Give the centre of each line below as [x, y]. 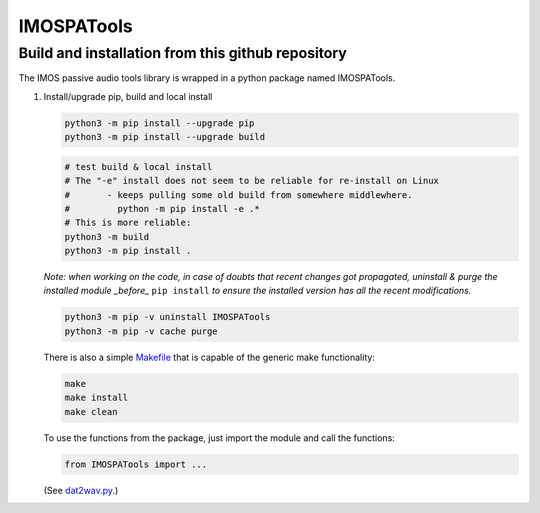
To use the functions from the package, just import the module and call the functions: [219, 437]
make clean [91, 411]
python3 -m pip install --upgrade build [164, 137]
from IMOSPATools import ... [136, 464]
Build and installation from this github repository [182, 53]
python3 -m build [107, 236]
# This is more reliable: [128, 223]
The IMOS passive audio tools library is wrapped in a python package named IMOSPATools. [207, 78]
